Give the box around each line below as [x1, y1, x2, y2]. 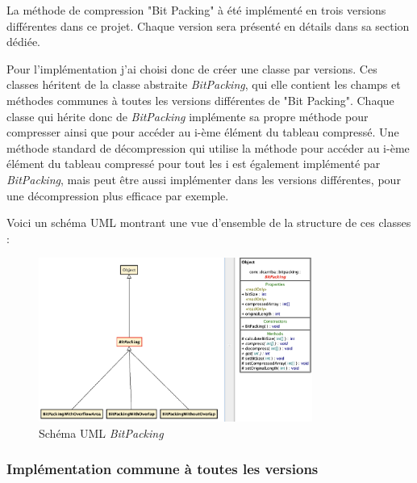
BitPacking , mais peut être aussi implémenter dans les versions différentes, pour [6, 170, 401, 187]
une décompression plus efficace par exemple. [6, 187, 229, 204]
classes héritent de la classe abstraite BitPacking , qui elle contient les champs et [6, 76, 401, 93]
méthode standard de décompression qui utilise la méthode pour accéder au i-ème [6, 139, 410, 156]
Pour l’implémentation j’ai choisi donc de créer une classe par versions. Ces [6, 60, 377, 77]
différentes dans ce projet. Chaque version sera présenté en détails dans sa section [6, 17, 410, 34]
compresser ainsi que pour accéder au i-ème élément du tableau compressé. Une [6, 124, 399, 141]
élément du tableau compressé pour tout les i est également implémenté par [6, 155, 381, 172]
